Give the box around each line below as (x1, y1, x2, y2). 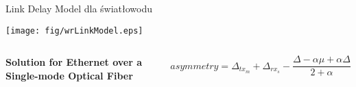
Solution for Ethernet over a (5, 55, 143, 69)
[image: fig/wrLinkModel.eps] (5, 25, 143, 36)
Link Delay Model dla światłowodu (5, 1, 153, 15)
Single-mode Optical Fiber (5, 68, 133, 82)
